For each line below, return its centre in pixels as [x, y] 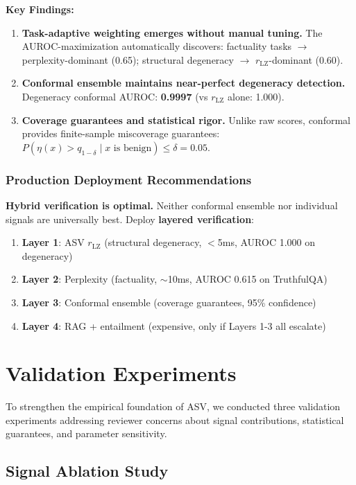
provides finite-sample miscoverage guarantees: [121, 133]
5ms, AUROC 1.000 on [266, 242]
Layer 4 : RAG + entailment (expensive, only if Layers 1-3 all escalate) [174, 325]
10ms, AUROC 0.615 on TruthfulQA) [247, 279]
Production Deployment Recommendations [129, 179]
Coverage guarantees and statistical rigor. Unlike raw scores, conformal [186, 120]
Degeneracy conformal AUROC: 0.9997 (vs [115, 96]
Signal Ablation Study [87, 471]
